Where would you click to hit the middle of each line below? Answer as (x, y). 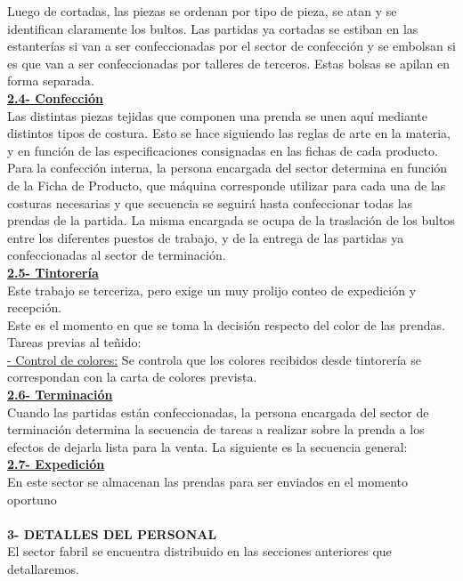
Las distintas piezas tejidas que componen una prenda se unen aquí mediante (218, 115)
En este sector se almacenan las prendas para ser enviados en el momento (207, 482)
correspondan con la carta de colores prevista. (132, 377)
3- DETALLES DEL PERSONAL (112, 533)
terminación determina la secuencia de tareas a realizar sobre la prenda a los (216, 429)
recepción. (35, 307)
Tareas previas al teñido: (74, 342)
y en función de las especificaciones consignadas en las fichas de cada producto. (223, 150)
